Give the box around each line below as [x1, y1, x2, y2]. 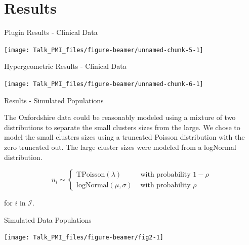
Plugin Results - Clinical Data [4, 27, 98, 37]
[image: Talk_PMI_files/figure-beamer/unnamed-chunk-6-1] [4, 80, 203, 88]
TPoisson [76, 171, 105, 178]
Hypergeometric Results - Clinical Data [4, 61, 127, 71]
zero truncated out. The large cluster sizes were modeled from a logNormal [4, 142, 236, 152]
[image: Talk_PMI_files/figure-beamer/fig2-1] [4, 234, 163, 241]
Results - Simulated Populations [4, 95, 104, 105]
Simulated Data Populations [4, 214, 92, 225]
